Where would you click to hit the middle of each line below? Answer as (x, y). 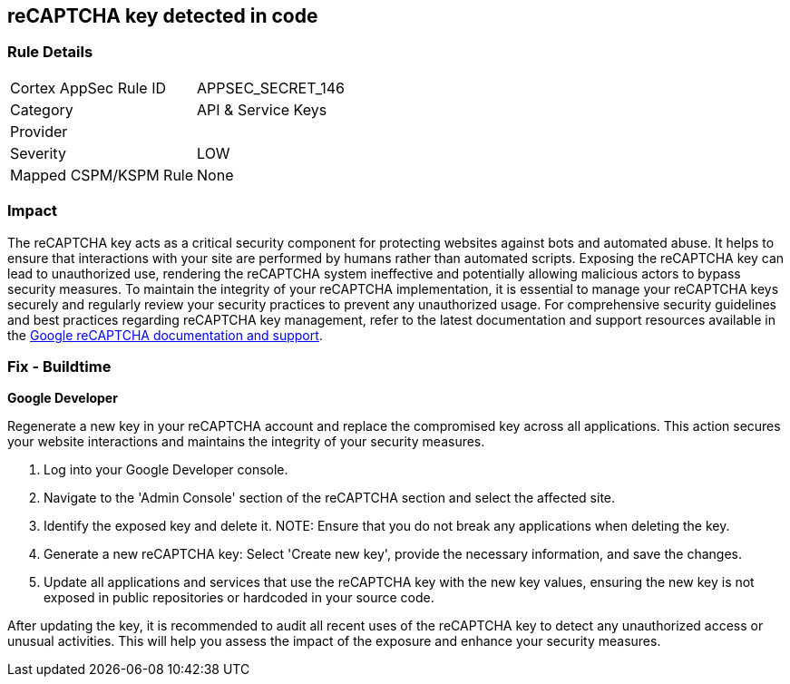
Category (42, 109)
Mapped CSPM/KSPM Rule (102, 175)
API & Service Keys (262, 109)
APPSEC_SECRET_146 (271, 88)
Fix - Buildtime (59, 366)
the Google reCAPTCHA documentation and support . (165, 335)
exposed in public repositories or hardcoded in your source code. (239, 598)
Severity (38, 153)
